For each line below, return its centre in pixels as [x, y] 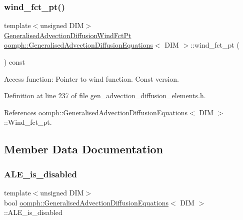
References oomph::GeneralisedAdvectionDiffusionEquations [96, 112]
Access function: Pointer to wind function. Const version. [91, 78]
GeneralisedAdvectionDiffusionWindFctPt [68, 35]
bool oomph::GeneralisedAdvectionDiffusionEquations [86, 202]
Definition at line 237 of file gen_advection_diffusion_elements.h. [105, 95]
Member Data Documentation [84, 149]
